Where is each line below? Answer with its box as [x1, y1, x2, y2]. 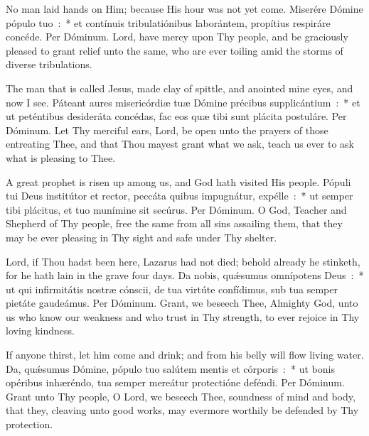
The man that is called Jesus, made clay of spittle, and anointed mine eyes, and [6, 80, 353, 95]
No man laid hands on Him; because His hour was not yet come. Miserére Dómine [6, 1, 363, 16]
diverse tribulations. [6, 57, 92, 72]
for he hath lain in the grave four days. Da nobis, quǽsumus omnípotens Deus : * [6, 268, 364, 283]
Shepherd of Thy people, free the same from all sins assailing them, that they [6, 216, 343, 231]
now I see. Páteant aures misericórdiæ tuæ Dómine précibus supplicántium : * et [6, 94, 360, 109]
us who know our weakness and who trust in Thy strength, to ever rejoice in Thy [6, 309, 360, 324]
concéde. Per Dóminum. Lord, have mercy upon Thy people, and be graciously [6, 29, 348, 44]
